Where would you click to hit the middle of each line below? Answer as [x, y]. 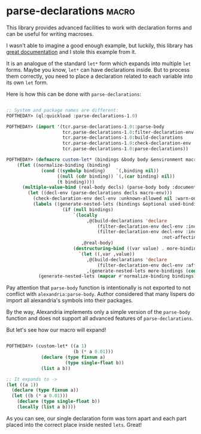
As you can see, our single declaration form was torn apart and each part [96, 418]
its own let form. [27, 82]
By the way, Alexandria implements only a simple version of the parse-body [98, 312]
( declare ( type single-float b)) [59, 402]
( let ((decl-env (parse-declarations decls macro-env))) [100, 193]
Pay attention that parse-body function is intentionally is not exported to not [98, 288]
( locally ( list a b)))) [47, 407]
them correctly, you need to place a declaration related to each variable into [100, 76]
